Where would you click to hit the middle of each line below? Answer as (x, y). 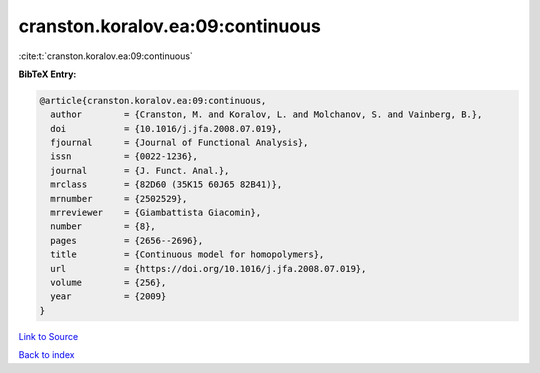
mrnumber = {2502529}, (119, 198)
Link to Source (48, 336)
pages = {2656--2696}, (127, 240)
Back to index (46, 355)
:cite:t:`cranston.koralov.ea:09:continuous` (106, 56)
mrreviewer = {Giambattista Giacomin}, (156, 213)
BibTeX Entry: (47, 74)
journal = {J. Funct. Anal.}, (140, 170)
